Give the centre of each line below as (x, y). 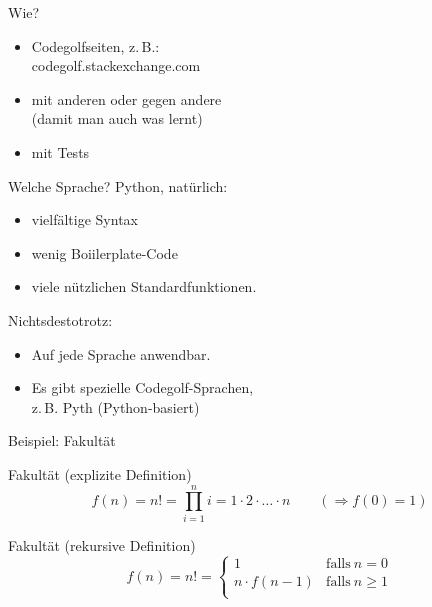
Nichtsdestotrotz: (60, 319)
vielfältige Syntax (84, 219)
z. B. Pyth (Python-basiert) (115, 406)
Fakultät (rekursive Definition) (102, 544)
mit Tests (60, 151)
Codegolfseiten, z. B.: (95, 45)
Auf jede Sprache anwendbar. (121, 353)
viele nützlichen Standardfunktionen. (144, 286)
